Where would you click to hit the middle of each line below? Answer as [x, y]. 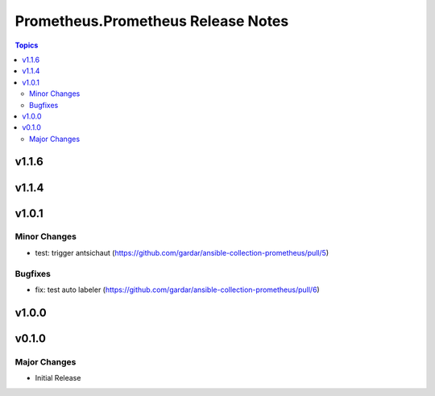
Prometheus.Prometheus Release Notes [152, 21]
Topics [27, 45]
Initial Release [58, 378]
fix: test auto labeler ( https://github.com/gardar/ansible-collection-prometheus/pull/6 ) [177, 290]
